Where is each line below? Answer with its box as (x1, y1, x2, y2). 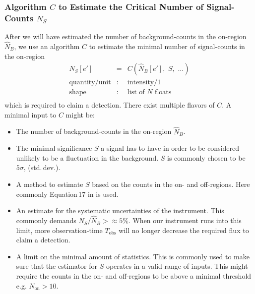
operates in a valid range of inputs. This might (106, 261, 248, 271)
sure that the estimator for (16, 261, 98, 271)
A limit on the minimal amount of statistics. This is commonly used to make (16, 251, 250, 261)
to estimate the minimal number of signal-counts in (89, 41, 245, 51)
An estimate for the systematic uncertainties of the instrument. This (16, 205, 224, 216)
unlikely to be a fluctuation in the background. (16, 152, 159, 163)
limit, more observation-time (16, 225, 103, 235)
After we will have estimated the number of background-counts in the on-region (4, 31, 247, 42)
